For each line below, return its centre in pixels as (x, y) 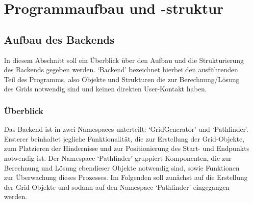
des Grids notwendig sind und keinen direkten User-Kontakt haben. (105, 89)
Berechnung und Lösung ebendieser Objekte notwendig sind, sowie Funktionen (122, 167)
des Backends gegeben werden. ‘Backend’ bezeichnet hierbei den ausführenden (121, 70)
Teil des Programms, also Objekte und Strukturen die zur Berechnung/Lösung (122, 79)
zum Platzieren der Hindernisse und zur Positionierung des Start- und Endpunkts (127, 148)
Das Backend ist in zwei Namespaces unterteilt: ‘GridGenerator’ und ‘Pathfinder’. (126, 129)
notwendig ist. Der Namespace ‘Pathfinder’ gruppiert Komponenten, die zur (118, 158)
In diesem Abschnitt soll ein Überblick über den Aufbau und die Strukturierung (124, 60)
